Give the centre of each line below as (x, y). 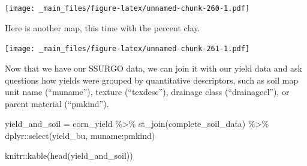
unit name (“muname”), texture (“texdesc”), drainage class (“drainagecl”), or (147, 92)
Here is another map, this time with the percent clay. (103, 27)
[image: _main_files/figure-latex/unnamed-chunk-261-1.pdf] (127, 49)
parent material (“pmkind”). (57, 103)
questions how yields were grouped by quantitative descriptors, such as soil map (152, 80)
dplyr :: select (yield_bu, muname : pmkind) (80, 135)
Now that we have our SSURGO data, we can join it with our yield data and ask (153, 68)
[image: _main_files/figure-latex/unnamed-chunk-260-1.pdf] (127, 8)
